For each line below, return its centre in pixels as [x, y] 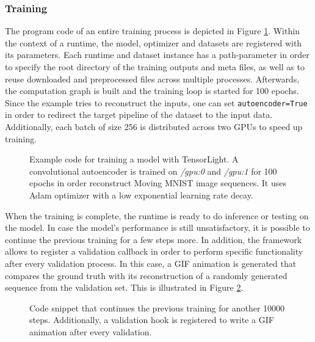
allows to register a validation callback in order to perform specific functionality [154, 251]
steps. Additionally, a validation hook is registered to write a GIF [152, 320]
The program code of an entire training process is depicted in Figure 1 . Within [152, 31]
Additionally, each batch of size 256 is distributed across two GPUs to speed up [154, 127]
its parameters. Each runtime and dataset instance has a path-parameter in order [157, 55]
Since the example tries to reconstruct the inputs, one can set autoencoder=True [156, 102]
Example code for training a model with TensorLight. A [134, 159]
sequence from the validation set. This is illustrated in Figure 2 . [124, 287]
